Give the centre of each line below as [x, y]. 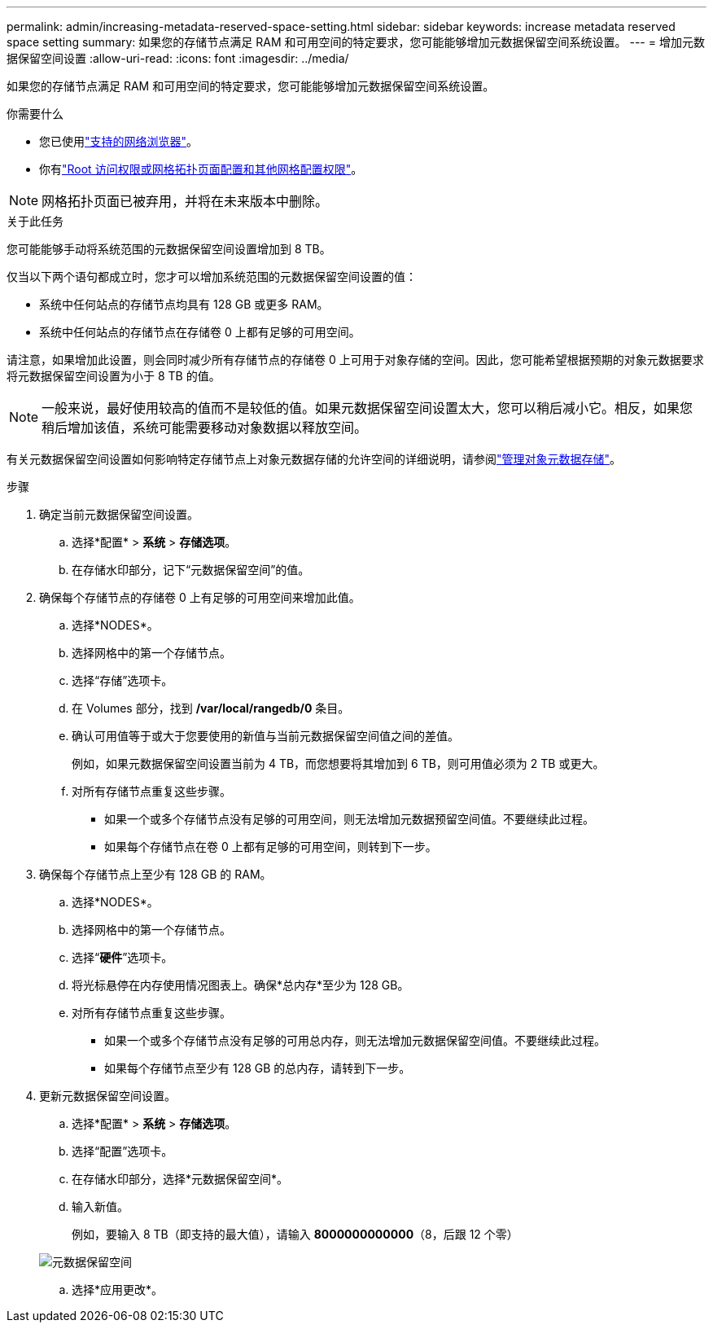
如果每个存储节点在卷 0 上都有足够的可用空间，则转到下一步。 [271, 847]
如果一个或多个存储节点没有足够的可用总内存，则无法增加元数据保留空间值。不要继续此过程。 [355, 1040]
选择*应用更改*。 [118, 1290]
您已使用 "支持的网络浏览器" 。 [119, 141]
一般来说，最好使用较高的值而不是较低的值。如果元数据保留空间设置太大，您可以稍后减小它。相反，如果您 [367, 408]
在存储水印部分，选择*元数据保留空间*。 [180, 1179]
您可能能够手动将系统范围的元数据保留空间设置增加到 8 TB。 [169, 249]
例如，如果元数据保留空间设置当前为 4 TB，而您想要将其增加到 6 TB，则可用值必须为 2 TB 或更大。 [338, 763]
